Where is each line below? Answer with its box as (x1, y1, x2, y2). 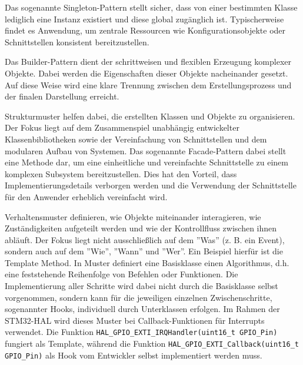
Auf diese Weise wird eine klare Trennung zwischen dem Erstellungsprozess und (5, 78, 292, 91)
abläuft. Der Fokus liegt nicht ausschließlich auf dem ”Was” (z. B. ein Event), (5, 233, 285, 245)
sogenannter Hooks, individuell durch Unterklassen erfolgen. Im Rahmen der (5, 303, 280, 315)
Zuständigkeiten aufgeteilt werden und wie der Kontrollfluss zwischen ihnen (5, 222, 277, 234)
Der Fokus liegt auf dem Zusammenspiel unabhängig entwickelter (5, 121, 239, 134)
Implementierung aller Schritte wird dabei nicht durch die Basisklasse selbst (5, 280, 278, 292)
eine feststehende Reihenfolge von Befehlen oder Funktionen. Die (5, 268, 238, 280)
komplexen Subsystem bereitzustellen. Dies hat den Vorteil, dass (5, 167, 237, 180)
